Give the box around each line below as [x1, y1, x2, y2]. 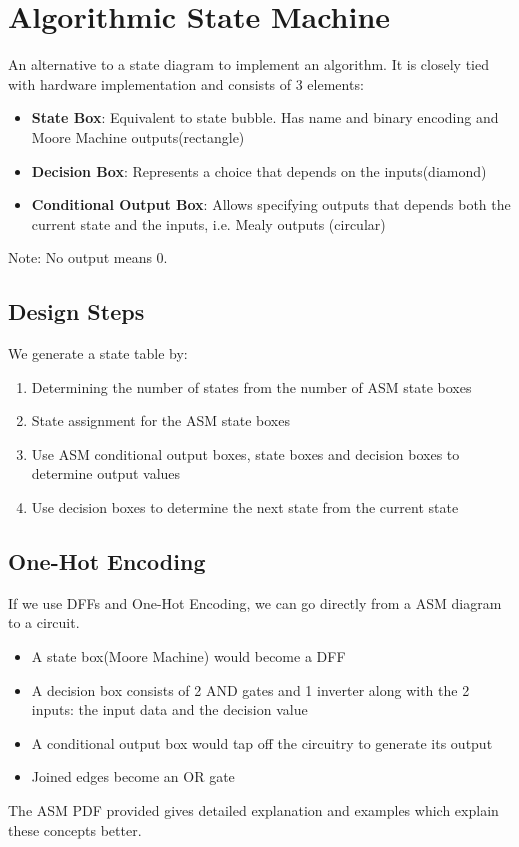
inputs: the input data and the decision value [31, 699, 308, 720]
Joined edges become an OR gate [31, 766, 235, 787]
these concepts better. [8, 819, 142, 840]
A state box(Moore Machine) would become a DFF [31, 646, 346, 667]
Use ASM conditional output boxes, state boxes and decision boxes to [31, 443, 460, 464]
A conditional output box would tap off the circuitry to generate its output [31, 732, 493, 753]
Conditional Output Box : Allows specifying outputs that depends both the [31, 194, 511, 215]
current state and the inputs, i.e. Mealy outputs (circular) [31, 213, 386, 234]
